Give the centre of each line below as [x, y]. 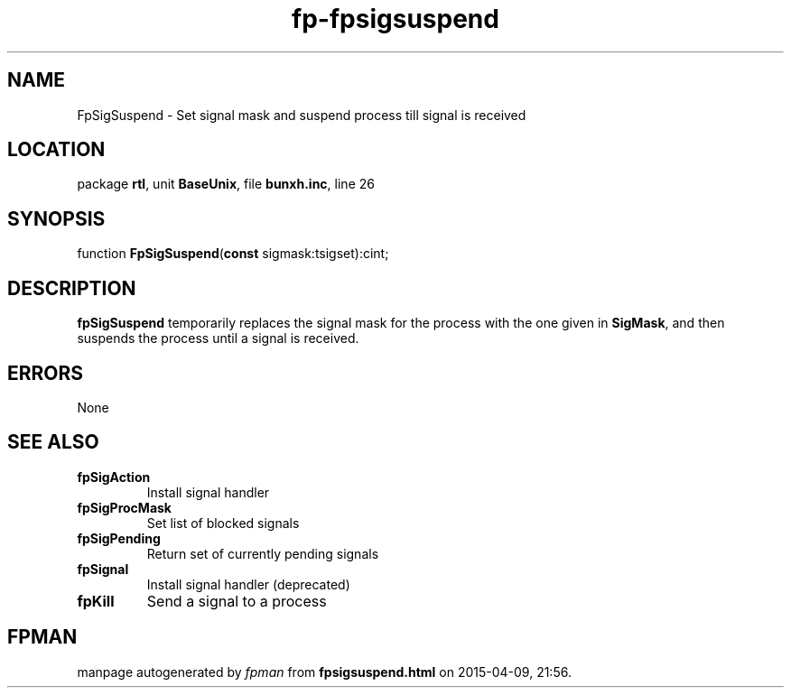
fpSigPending [119, 538]
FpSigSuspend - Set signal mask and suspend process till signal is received [302, 115]
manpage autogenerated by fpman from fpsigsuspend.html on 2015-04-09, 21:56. [324, 672]
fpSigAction [114, 477]
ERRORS [46, 373]
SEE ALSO [53, 442]
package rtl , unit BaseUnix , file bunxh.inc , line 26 [226, 184]
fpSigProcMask [124, 507]
